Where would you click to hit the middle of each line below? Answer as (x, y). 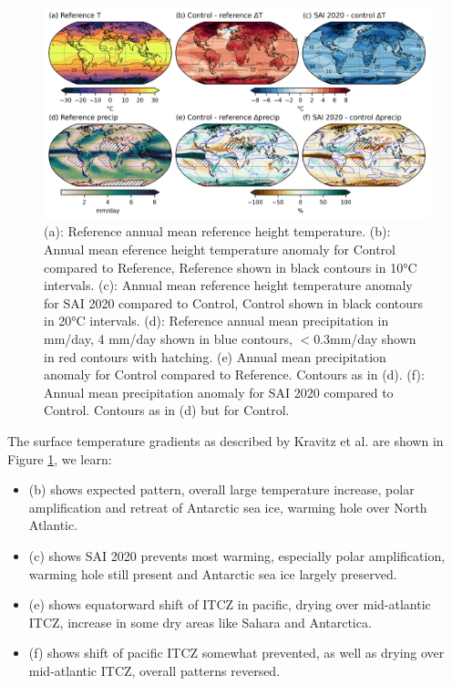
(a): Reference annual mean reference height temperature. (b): (217, 231)
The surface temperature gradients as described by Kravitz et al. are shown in (226, 441)
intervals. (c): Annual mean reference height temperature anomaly (228, 285)
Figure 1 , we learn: (60, 458)
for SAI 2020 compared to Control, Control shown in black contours (234, 302)
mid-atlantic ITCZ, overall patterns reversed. (154, 670)
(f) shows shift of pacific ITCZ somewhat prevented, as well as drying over (236, 653)
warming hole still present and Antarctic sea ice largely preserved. (213, 573)
